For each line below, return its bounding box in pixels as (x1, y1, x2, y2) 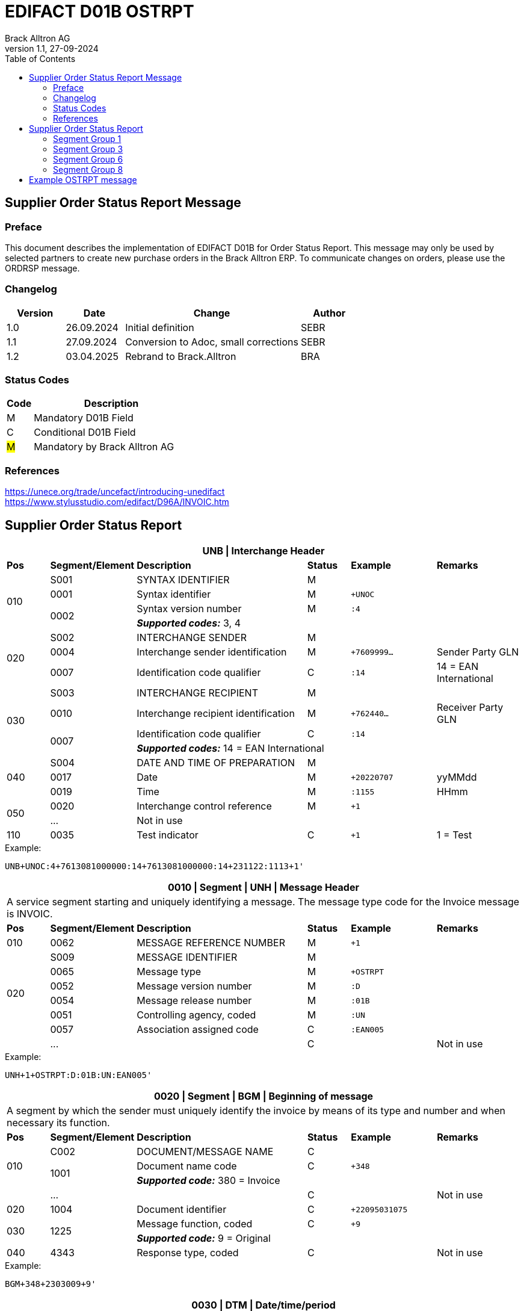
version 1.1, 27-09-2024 (5, 43, 99, 54)
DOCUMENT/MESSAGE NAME (137, 1145, 274, 1158)
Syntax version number (137, 603, 242, 615)
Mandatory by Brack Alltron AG (34, 441, 174, 453)
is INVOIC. (7, 908, 53, 920)
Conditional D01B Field (34, 426, 136, 439)
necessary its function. (7, 1117, 110, 1129)
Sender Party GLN (437, 646, 519, 659)
